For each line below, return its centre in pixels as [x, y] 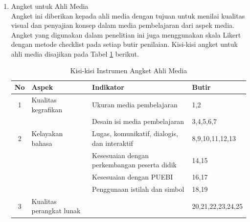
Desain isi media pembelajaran [138, 121]
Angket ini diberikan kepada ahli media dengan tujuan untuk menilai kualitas [128, 15]
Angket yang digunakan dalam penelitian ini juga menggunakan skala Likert [126, 34]
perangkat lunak [56, 211]
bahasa [42, 143]
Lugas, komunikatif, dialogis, [135, 133]
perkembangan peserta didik [134, 165]
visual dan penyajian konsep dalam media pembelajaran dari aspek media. [123, 25]
